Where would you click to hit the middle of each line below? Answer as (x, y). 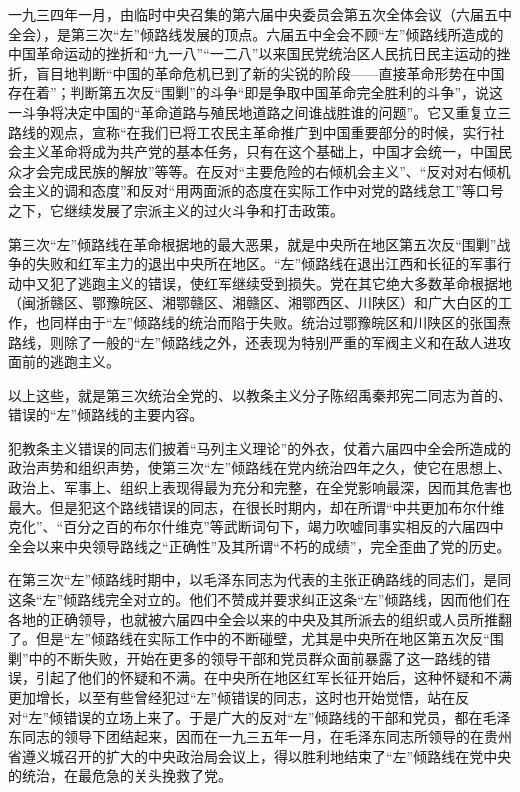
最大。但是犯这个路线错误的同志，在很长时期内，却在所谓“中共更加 (228, 506)
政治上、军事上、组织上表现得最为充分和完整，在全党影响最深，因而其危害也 (260, 487)
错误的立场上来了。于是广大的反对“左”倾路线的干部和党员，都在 (273, 716)
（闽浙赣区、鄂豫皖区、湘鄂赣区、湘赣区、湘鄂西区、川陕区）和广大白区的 (253, 302)
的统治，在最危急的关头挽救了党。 (120, 775)
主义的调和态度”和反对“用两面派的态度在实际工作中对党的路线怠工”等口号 (262, 190)
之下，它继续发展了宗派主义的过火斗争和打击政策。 (176, 209)
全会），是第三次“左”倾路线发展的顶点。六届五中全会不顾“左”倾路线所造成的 (256, 33)
